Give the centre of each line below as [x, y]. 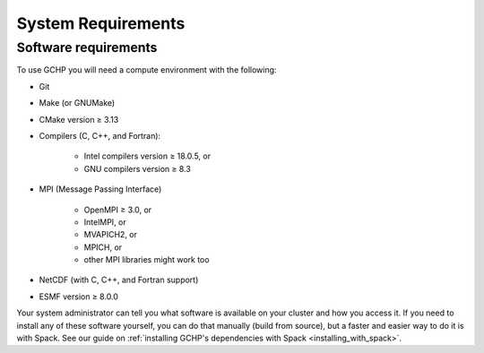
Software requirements [87, 47]
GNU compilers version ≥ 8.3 [138, 168]
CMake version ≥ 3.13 [79, 119]
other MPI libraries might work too [147, 260]
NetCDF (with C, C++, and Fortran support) [119, 280]
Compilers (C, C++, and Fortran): [100, 135]
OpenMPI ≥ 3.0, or [118, 210]
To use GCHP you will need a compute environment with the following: [147, 70]
